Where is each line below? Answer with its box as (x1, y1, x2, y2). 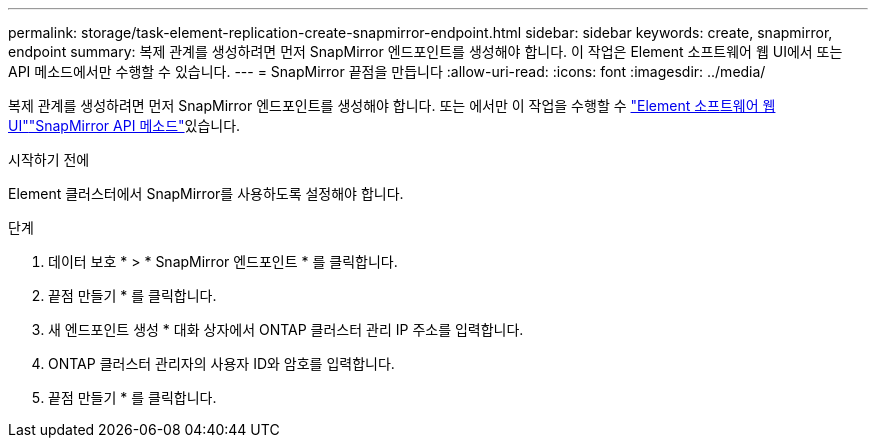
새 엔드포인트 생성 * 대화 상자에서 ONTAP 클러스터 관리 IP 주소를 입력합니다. (48, 321, 524, 338)
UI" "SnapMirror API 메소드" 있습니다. (8, 117, 241, 134)
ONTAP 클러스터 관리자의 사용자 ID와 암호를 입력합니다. (48, 355, 395, 372)
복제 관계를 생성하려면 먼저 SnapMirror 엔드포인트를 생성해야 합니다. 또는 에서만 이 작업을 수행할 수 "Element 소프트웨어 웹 (8, 97, 776, 114)
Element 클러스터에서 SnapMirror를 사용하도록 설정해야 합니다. (8, 185, 404, 202)
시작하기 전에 (8, 151, 90, 168)
